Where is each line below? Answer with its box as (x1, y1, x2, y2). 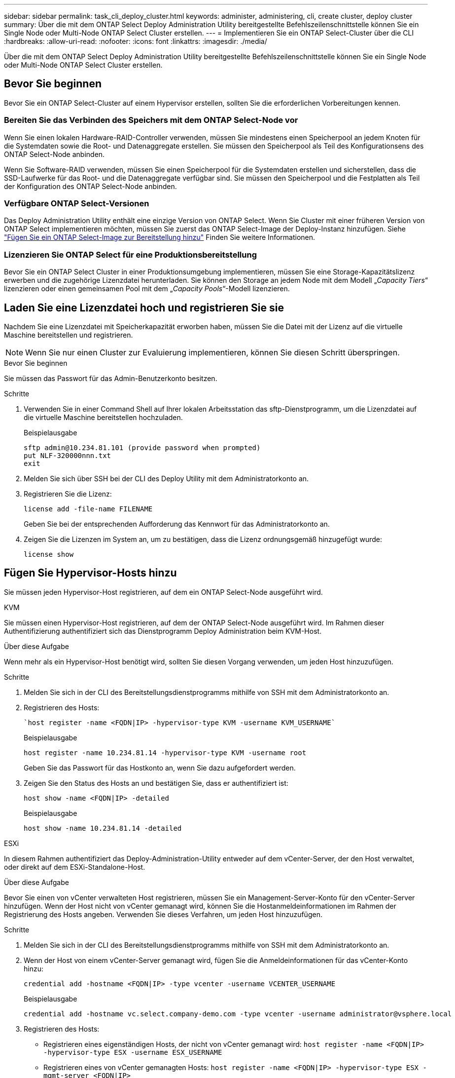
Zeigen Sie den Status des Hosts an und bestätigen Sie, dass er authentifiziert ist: (24, 778, 288, 787)
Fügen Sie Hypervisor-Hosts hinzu (4, 567, 177, 579)
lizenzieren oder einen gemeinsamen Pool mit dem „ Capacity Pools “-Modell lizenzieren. (4, 284, 290, 293)
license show (24, 550, 74, 558)
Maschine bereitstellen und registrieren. (4, 330, 133, 339)
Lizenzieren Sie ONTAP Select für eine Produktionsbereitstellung (4, 249, 257, 260)
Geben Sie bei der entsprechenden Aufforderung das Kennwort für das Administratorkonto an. (24, 519, 330, 528)
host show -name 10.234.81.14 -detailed (24, 824, 182, 832)
